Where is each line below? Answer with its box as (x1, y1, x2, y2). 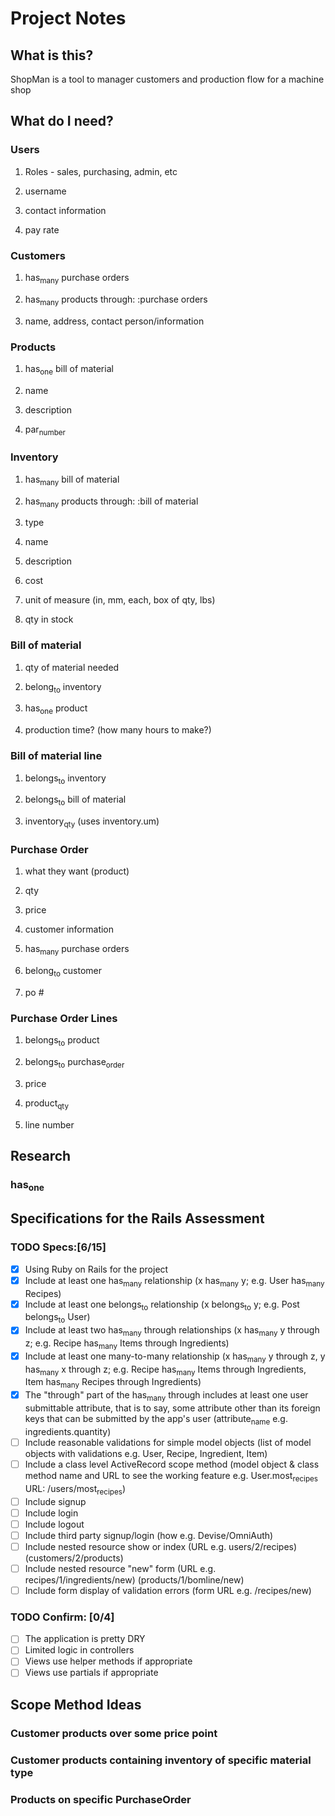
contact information (24, 204, 107, 216)
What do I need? (10, 113, 114, 130)
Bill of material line (10, 749, 103, 763)
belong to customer (24, 965, 103, 979)
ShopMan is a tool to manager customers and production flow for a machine (10, 73, 325, 85)
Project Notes (10, 7, 127, 30)
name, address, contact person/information (24, 315, 205, 327)
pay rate (24, 223, 60, 236)
